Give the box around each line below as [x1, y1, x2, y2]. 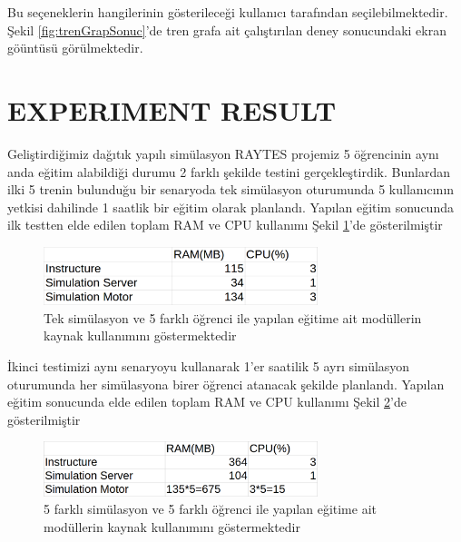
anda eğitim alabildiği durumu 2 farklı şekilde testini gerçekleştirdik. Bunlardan [7, 162, 450, 181]
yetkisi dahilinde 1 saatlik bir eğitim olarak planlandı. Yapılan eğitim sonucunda [7, 197, 454, 216]
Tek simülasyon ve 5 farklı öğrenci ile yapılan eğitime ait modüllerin [44, 308, 422, 327]
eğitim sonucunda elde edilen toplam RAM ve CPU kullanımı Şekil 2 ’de [7, 392, 407, 411]
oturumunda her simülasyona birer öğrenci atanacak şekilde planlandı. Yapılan [7, 374, 445, 393]
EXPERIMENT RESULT [7, 91, 337, 128]
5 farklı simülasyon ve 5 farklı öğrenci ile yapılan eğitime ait [44, 499, 377, 518]
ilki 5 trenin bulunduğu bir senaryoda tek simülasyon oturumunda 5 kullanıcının [7, 180, 455, 199]
